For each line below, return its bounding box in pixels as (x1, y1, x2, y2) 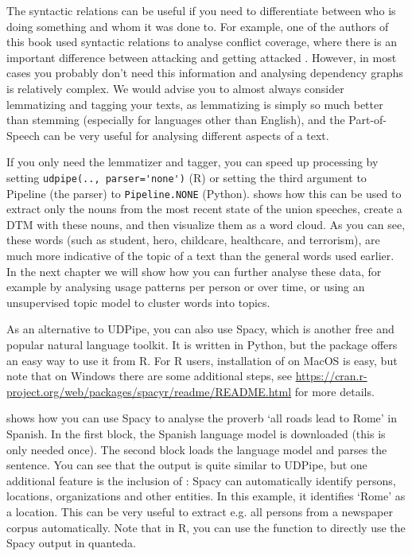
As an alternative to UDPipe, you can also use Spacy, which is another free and (6, 321, 395, 337)
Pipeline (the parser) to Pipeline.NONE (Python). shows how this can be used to (6, 185, 402, 201)
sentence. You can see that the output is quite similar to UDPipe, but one (6, 457, 367, 473)
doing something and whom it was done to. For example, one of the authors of (6, 17, 389, 34)
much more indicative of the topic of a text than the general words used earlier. (6, 247, 395, 264)
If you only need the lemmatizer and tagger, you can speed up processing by (6, 154, 379, 170)
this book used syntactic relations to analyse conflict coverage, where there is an (6, 33, 397, 50)
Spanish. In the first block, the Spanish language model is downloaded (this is (6, 425, 386, 441)
